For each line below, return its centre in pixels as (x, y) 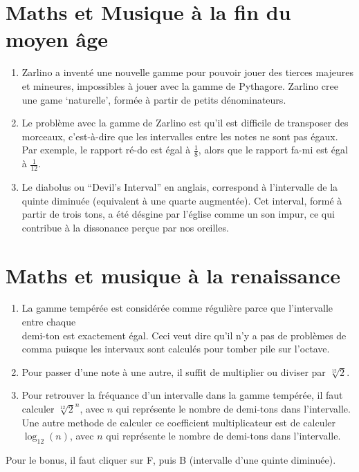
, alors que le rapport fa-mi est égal (273, 150)
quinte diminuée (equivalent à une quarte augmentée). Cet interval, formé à (182, 200)
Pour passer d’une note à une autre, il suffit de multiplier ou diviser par (174, 371)
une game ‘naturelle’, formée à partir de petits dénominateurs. (154, 99)
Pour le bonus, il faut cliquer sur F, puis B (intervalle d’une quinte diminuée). (171, 459)
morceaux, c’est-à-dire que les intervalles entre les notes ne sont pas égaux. (180, 136)
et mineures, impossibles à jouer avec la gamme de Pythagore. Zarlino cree (180, 85)
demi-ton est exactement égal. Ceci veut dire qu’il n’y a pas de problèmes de (184, 335)
